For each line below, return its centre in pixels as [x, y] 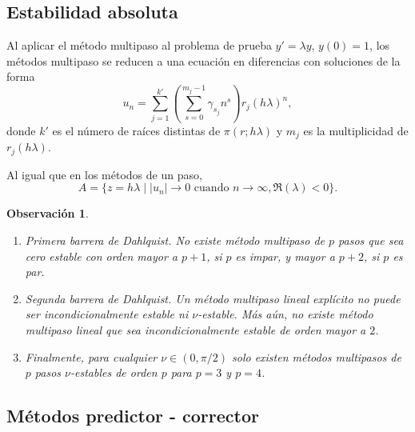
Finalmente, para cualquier [91, 356]
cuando [211, 188]
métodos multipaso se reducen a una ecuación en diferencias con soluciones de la [204, 60]
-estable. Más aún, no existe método [285, 314]
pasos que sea [371, 240]
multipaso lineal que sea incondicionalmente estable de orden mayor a [196, 329]
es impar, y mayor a [285, 256]
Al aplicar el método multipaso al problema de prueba [139, 45]
